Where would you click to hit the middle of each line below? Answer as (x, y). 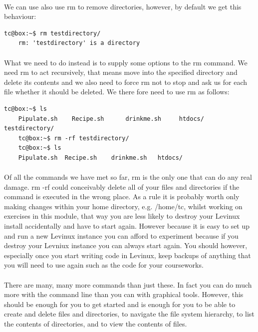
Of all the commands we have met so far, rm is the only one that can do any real (128, 177)
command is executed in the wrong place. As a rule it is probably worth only (122, 196)
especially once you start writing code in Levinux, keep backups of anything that (128, 255)
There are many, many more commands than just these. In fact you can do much (128, 284)
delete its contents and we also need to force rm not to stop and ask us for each (126, 82)
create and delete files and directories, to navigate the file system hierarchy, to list (129, 314)
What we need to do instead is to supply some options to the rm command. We (126, 62)
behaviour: (20, 16)
